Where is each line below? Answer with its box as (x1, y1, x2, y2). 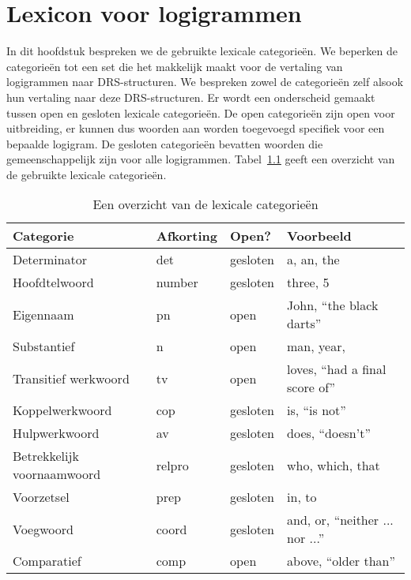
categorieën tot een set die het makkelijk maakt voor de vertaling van (6, 58, 343, 74)
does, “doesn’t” (287, 424, 371, 443)
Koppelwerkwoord (13, 401, 112, 420)
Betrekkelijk (13, 447, 79, 466)
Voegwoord (13, 519, 74, 538)
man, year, (287, 337, 345, 356)
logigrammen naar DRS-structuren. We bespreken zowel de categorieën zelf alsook (6, 73, 404, 90)
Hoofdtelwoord (13, 273, 94, 292)
